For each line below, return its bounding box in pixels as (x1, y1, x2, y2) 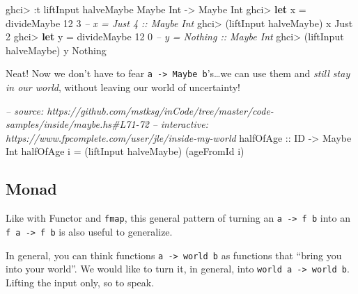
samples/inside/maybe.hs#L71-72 (6, 117, 149, 131)
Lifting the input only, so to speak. (6, 275, 155, 289)
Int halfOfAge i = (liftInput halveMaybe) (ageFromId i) (6, 144, 244, 158)
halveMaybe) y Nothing (6, 42, 107, 57)
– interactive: (152, 117, 208, 131)
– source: (6, 103, 44, 117)
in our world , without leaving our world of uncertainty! (6, 80, 240, 95)
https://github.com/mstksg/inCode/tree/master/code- (47, 103, 274, 117)
